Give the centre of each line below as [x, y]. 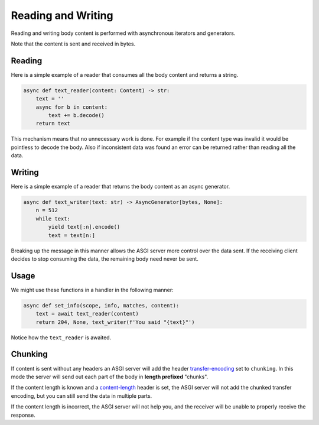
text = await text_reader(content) [87, 314]
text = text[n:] [72, 235]
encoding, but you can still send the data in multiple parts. [82, 395]
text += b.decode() [76, 115]
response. [23, 415]
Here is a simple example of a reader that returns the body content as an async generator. [121, 187]
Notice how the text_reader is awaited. [61, 338]
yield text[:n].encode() [84, 227]
